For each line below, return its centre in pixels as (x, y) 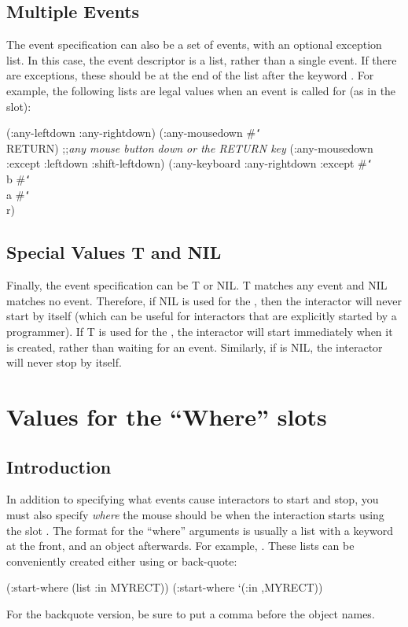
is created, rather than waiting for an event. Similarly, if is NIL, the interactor (195, 347)
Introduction (59, 466)
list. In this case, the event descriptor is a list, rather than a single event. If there (202, 59)
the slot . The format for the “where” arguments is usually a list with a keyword (200, 530)
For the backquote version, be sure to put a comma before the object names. (191, 613)
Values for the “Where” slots (167, 416)
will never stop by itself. (64, 362)
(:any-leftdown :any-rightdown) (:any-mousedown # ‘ (134, 133)
